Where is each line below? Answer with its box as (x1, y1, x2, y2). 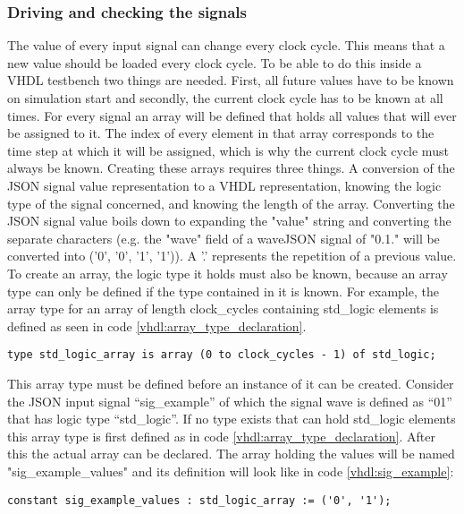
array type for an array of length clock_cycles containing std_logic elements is (7, 299, 439, 318)
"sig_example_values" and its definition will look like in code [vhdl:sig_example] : (7, 461, 454, 480)
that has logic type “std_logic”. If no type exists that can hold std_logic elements (7, 409, 456, 428)
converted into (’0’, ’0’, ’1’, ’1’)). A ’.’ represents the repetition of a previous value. (7, 246, 457, 265)
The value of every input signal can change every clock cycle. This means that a (7, 36, 445, 55)
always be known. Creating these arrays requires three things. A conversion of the (7, 158, 455, 177)
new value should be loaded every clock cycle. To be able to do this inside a (7, 53, 422, 72)
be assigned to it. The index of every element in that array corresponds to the (7, 124, 434, 142)
